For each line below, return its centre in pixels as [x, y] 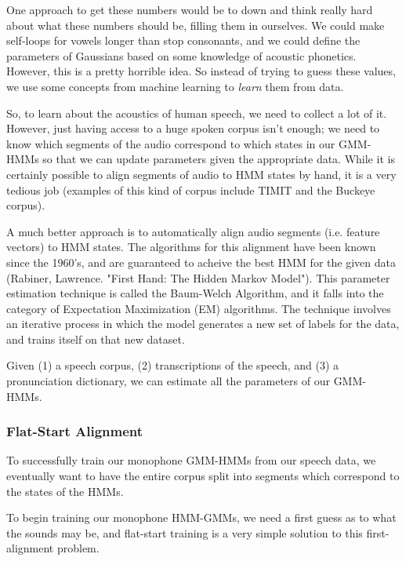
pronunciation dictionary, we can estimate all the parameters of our [168, 381]
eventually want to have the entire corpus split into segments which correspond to [203, 476]
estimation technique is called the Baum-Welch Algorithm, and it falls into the [195, 293]
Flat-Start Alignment [75, 431]
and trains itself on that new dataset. [96, 339]
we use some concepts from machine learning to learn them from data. [175, 86]
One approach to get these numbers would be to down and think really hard [190, 9]
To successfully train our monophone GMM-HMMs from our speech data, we [191, 460]
